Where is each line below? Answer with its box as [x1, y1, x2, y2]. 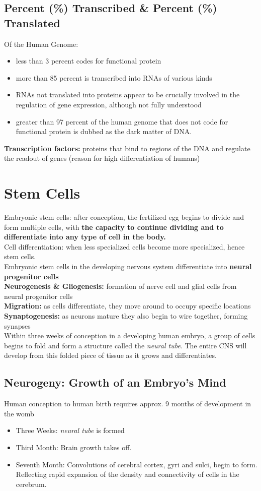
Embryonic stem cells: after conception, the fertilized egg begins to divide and [4, 212, 244, 222]
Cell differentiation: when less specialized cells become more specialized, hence [4, 241, 245, 252]
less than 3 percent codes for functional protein [16, 55, 161, 66]
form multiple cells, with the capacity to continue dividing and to [4, 221, 224, 232]
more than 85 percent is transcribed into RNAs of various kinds [16, 72, 212, 83]
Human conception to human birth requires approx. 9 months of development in [4, 398, 251, 409]
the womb [4, 408, 34, 418]
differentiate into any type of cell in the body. [4, 231, 166, 242]
